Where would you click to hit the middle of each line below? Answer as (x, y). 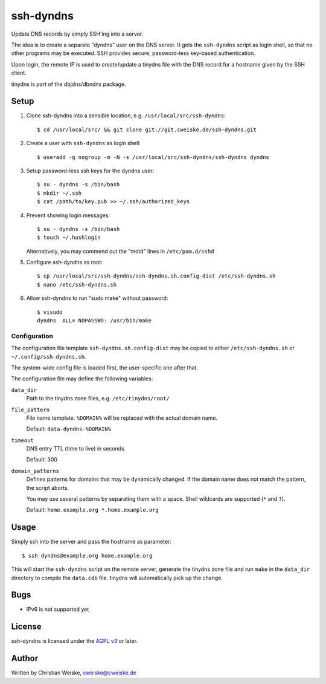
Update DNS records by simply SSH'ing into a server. (77, 34)
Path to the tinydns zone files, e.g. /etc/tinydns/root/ (98, 399)
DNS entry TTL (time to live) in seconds (75, 449)
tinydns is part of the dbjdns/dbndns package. (69, 84)
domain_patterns (35, 471)
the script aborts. (48, 487)
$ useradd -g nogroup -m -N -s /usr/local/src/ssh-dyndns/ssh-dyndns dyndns (153, 157)
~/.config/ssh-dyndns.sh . (49, 356)
